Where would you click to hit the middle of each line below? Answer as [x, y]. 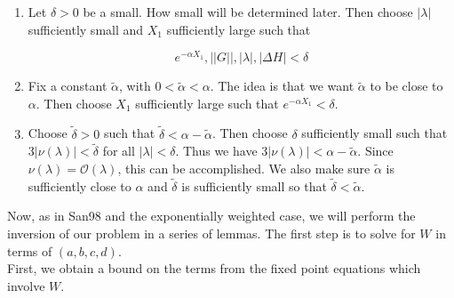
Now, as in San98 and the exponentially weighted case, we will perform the [211, 216]
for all [119, 151]
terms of [30, 250]
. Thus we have [216, 151]
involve [26, 285]
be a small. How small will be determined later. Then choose [248, 12]
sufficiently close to [80, 185]
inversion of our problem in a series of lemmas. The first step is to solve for [211, 234]
